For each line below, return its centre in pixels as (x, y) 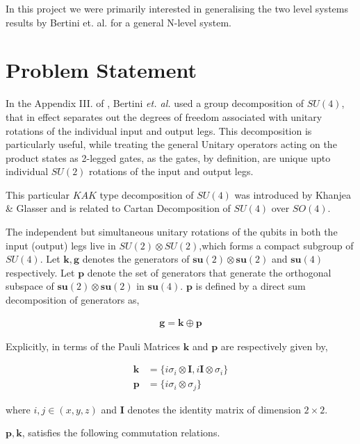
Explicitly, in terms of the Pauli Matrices (93, 346)
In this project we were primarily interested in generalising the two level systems (177, 8)
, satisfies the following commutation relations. (121, 433)
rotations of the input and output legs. (171, 171)
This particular (38, 194)
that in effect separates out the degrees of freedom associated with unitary (164, 116)
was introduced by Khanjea (293, 194)
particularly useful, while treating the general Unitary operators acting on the (171, 144)
